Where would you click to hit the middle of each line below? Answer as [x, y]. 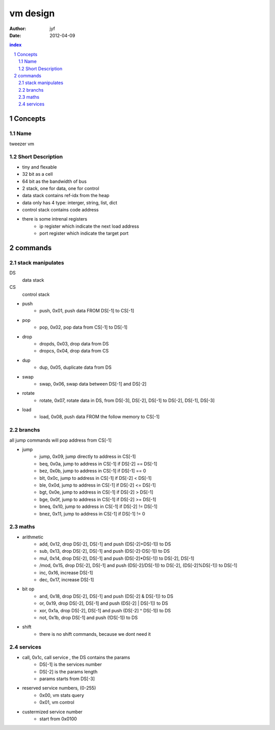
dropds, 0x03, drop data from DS [74, 343]
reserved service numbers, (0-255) [59, 688]
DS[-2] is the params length [68, 671]
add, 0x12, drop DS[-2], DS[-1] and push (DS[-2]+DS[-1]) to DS [105, 544]
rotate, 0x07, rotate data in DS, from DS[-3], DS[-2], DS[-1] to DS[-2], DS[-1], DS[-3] [127, 400]
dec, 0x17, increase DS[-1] [67, 579]
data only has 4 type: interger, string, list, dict [70, 202]
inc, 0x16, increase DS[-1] [66, 573]
